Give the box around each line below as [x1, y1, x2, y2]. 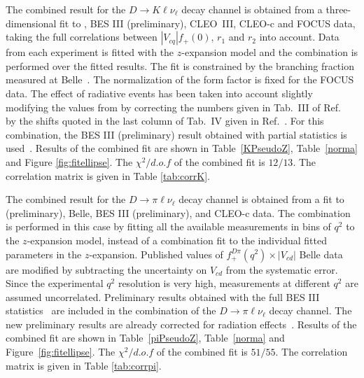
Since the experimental [6, 276, 104, 290]
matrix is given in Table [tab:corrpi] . [6, 358, 162, 372]
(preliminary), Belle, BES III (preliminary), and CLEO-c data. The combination [6, 205, 351, 220]
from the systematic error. [225, 262, 338, 276]
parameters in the [6, 246, 82, 261]
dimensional [6, 15, 57, 30]
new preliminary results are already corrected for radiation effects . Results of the [6, 316, 357, 331]
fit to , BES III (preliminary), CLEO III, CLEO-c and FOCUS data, [59, 15, 356, 30]
